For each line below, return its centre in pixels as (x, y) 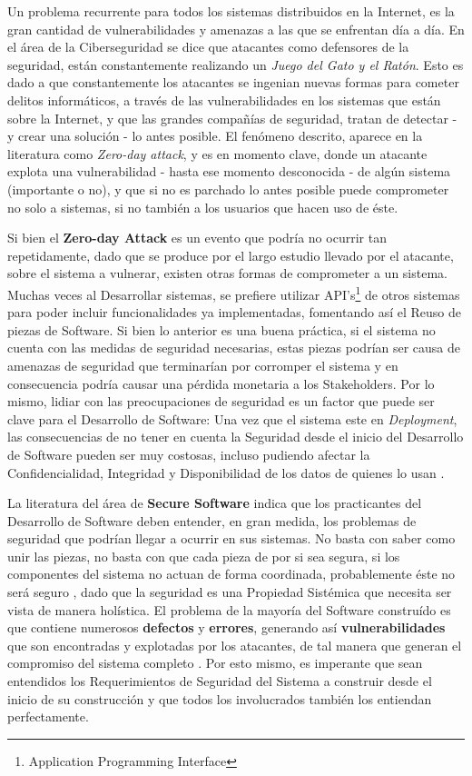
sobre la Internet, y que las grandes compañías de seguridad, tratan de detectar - (232, 118)
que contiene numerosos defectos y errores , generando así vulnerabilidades (226, 627)
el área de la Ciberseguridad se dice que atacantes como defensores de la (208, 47)
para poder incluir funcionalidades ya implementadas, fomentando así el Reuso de (234, 312)
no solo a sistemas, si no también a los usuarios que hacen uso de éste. (203, 207)
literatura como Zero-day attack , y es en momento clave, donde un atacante (217, 153)
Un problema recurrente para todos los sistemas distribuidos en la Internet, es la (231, 11)
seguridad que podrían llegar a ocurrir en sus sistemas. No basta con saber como (231, 538)
